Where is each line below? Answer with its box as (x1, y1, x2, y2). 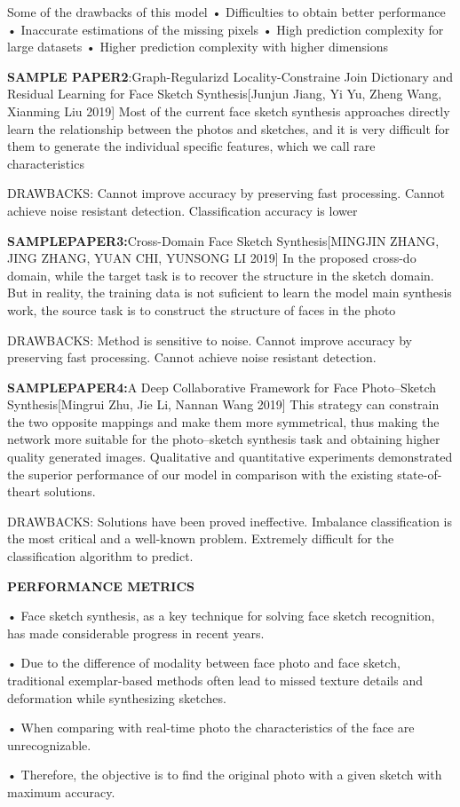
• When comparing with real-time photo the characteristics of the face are (7, 718, 415, 737)
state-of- (397, 464, 442, 483)
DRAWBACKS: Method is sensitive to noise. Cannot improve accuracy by (7, 330, 412, 349)
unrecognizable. (7, 735, 91, 754)
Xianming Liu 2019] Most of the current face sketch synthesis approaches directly (7, 101, 450, 120)
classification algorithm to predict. (7, 547, 194, 566)
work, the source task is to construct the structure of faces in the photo (7, 300, 396, 319)
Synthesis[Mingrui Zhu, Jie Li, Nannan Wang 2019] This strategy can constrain (7, 395, 440, 414)
